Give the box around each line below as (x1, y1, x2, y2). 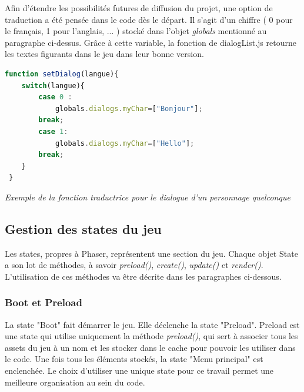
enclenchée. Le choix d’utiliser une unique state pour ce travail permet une (5, 364, 274, 377)
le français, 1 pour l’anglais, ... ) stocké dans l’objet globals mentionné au (5, 25, 267, 37)
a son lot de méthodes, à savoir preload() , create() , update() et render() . (5, 259, 263, 271)
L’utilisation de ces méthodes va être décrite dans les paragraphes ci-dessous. (5, 270, 282, 282)
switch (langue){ (21, 81, 85, 90)
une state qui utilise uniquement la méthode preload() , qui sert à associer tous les (5, 330, 298, 342)
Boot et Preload (5, 295, 82, 310)
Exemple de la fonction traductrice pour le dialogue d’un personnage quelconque (5, 190, 290, 203)
